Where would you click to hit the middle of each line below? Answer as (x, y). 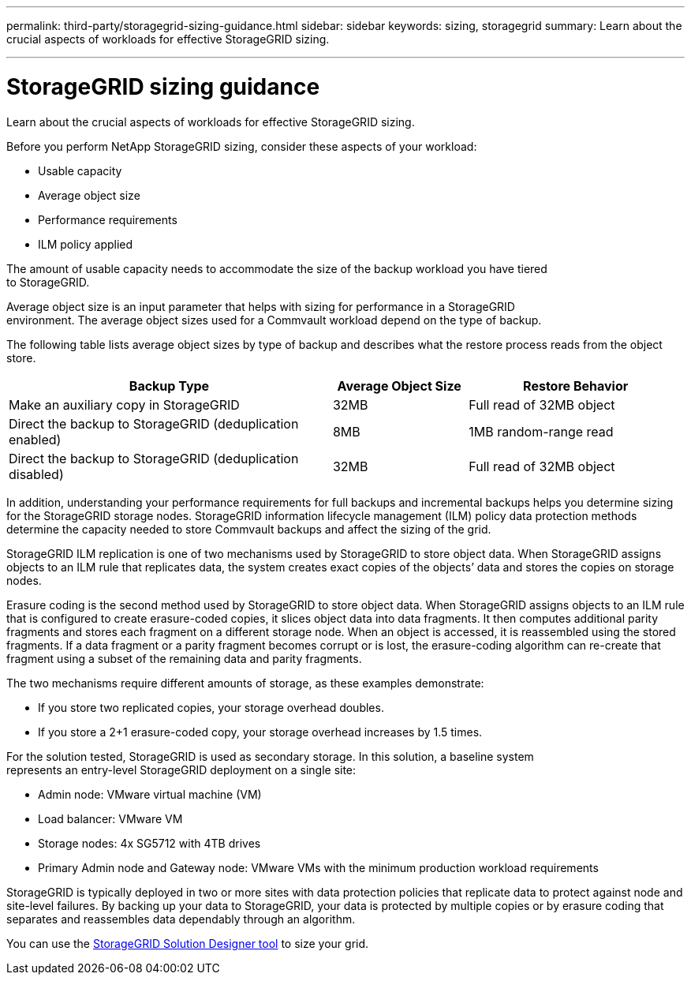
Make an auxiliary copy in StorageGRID (124, 404)
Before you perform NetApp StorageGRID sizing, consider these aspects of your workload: (242, 146)
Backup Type (169, 386)
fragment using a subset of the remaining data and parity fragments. (184, 658)
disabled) (36, 474)
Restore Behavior (576, 386)
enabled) (35, 439)
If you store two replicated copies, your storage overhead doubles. (211, 707)
